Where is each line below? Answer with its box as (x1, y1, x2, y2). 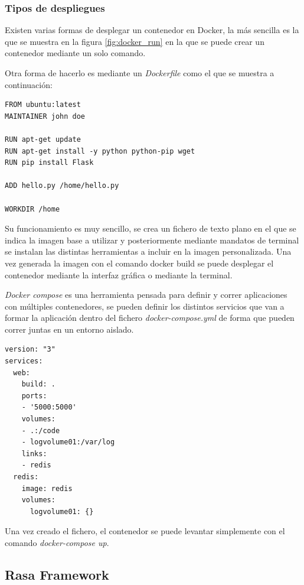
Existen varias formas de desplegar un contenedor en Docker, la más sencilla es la (5, 24, 299, 36)
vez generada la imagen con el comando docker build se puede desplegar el (5, 256, 274, 269)
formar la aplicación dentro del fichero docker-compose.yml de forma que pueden (5, 311, 295, 324)
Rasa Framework (5, 565, 109, 583)
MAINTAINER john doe (5, 112, 86, 121)
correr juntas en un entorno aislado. (5, 323, 134, 335)
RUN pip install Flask (5, 158, 94, 167)
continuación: (5, 78, 53, 90)
